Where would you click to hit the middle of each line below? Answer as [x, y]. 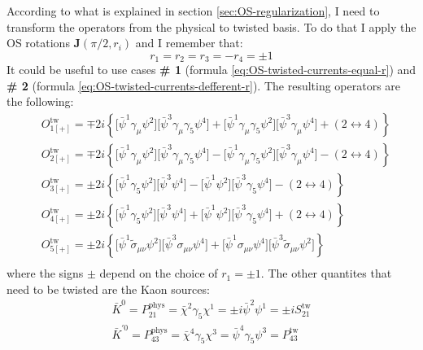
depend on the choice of [159, 273]
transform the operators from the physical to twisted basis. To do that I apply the [211, 26]
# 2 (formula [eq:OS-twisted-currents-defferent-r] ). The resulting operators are [204, 85]
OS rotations [38, 43]
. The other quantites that [326, 273]
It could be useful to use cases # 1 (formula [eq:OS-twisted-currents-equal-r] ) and [211, 70]
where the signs [45, 273]
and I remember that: [189, 43]
